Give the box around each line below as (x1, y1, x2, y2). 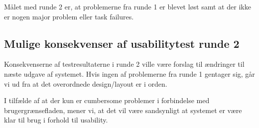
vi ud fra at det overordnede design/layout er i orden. (4, 78, 167, 89)
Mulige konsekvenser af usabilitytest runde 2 (4, 35, 240, 51)
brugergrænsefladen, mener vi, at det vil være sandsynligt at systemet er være (4, 105, 242, 115)
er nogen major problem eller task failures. (4, 11, 134, 21)
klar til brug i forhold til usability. (4, 115, 108, 125)
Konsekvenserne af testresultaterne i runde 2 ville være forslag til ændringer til (4, 59, 245, 69)
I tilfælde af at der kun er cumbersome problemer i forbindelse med (4, 95, 210, 106)
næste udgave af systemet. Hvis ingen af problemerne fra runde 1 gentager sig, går (4, 68, 255, 79)
